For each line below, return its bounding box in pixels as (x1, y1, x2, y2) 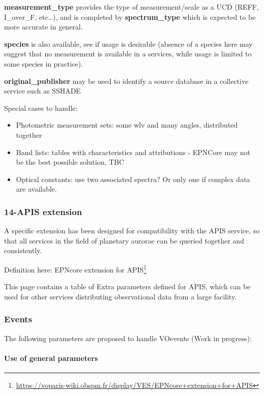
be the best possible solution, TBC (16, 157, 124, 167)
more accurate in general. (4, 21, 83, 32)
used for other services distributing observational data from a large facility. (4, 291, 237, 301)
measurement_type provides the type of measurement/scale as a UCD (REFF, (4, 2, 259, 12)
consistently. (4, 245, 42, 256)
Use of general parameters (4, 352, 98, 363)
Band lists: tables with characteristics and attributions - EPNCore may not (16, 146, 251, 157)
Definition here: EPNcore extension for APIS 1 (4, 262, 147, 275)
